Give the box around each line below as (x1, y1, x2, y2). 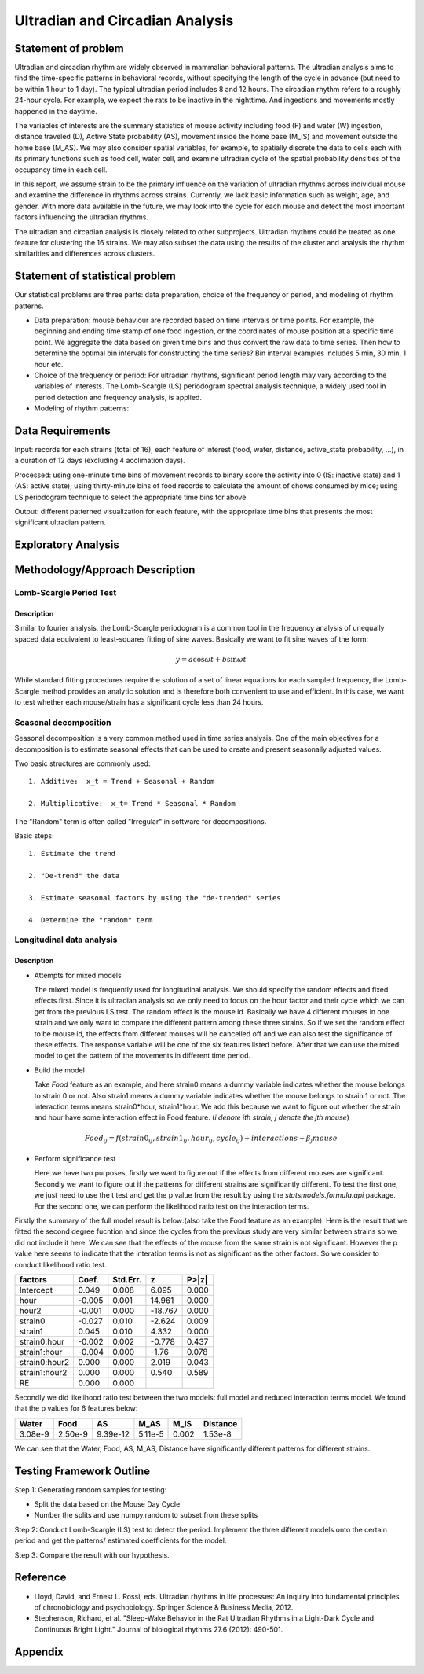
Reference (14, 1571, 67, 1584)
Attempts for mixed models (34, 970, 122, 980)
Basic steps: (14, 830, 54, 841)
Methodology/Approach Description (14, 563, 196, 577)
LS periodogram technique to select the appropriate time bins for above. (14, 492, 249, 502)
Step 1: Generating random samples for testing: (14, 1485, 167, 1494)
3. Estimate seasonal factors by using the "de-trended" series (28, 893, 282, 902)
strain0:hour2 (19, 1357, 70, 1367)
